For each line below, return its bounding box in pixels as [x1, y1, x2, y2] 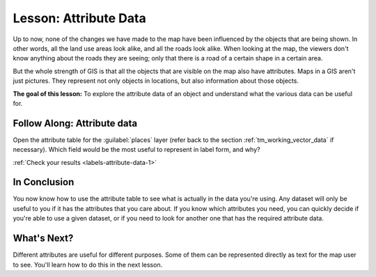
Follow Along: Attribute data [13, 117, 138, 129]
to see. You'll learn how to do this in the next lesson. [13, 260, 163, 269]
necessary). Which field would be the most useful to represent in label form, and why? [13, 145, 260, 154]
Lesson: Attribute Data [13, 10, 146, 26]
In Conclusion [13, 176, 75, 188]
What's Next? [13, 232, 74, 244]
